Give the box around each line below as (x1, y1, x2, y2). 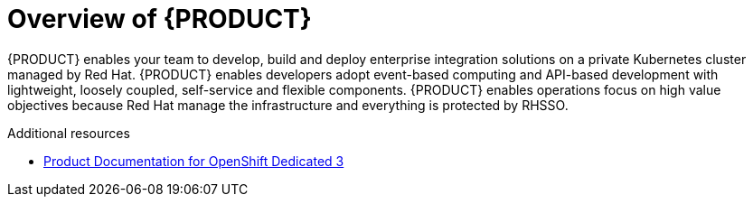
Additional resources (7, 125, 130, 141)
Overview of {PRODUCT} (7, 4, 312, 34)
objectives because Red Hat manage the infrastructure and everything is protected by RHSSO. (7, 97, 569, 113)
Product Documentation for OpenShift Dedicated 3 (43, 153, 344, 169)
